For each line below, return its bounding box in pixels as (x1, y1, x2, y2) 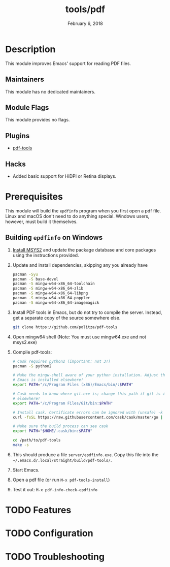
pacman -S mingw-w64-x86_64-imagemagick (12, 300, 99, 305)
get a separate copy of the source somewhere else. (12, 314, 121, 321)
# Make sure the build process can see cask (12, 424, 109, 429)
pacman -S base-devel (12, 276, 58, 281)
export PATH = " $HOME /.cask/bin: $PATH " (12, 428, 93, 434)
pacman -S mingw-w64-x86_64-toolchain (12, 281, 95, 287)
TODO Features (5, 505, 72, 516)
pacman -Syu (12, 272, 38, 277)
